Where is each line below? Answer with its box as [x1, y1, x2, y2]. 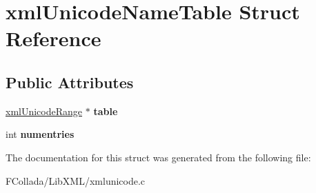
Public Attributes [6, 71, 134, 92]
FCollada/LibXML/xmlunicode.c [6, 173, 146, 187]
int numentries [6, 127, 75, 141]
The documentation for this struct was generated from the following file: [6, 150, 311, 164]
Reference [6, 24, 101, 52]
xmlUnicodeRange [6, 103, 83, 118]
